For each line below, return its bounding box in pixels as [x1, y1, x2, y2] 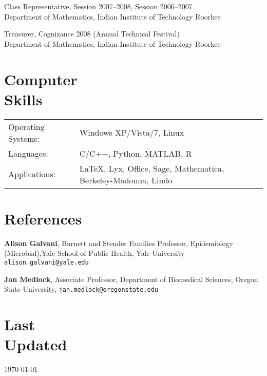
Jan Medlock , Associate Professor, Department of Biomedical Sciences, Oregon [4, 273, 258, 284]
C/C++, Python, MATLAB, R [79, 147, 192, 159]
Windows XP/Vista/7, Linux [79, 126, 184, 139]
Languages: [8, 147, 48, 159]
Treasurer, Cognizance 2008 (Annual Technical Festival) [4, 28, 180, 39]
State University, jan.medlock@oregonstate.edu [4, 284, 158, 294]
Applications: [8, 168, 56, 180]
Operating [8, 120, 45, 133]
